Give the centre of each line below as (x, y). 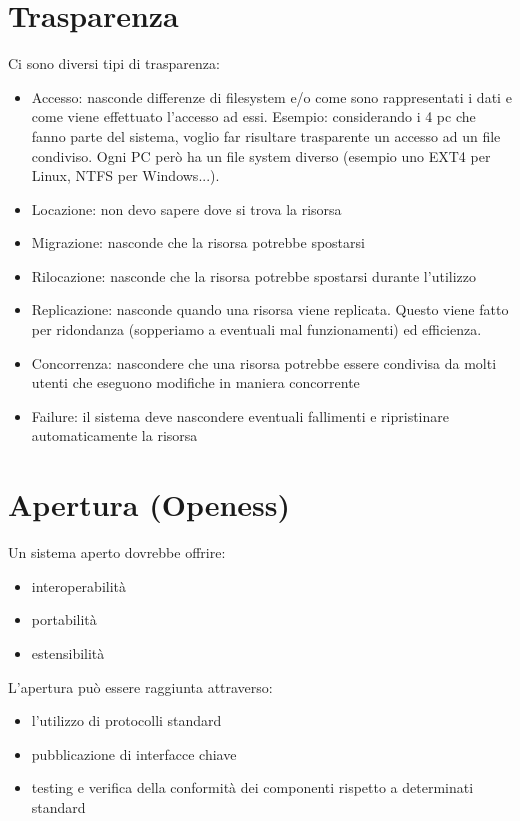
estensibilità (68, 652)
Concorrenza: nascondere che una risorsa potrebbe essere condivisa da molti (264, 362)
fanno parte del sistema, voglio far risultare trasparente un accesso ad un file (266, 135)
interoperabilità (79, 585)
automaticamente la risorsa (114, 435)
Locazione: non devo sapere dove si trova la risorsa (186, 208)
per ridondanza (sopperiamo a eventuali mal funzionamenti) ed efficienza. (256, 329)
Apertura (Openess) (149, 504)
